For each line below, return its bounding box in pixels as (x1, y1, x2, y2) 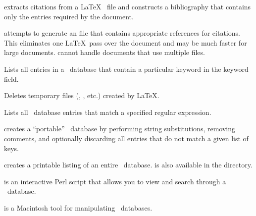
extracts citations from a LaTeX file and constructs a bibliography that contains (4, 1, 251, 11)
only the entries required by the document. (4, 11, 134, 21)
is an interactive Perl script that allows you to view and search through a (4, 176, 226, 186)
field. (4, 73, 19, 84)
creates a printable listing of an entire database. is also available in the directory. (4, 160, 253, 170)
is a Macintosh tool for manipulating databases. (4, 202, 153, 213)
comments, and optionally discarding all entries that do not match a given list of (4, 133, 249, 143)
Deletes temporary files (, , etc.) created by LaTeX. (4, 90, 159, 101)
